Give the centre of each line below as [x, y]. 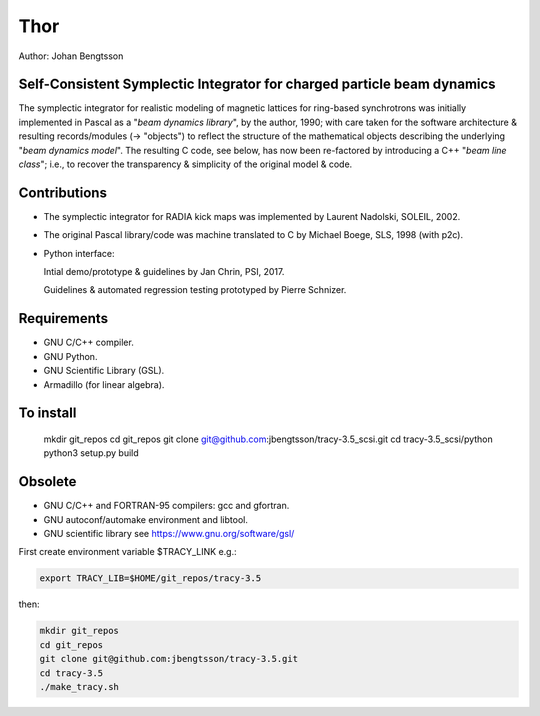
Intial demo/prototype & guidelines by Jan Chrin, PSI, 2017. [164, 272]
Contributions [62, 192]
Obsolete [47, 481]
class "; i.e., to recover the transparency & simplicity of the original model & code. [185, 164]
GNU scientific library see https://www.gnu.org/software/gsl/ [169, 534]
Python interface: [79, 253]
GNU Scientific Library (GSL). [104, 371]
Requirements [63, 318]
